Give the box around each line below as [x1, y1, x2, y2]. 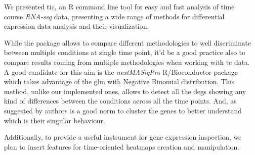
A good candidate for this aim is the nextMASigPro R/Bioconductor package [4, 66, 238, 77]
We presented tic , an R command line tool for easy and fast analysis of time [4, 1, 235, 11]
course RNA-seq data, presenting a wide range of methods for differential [4, 11, 225, 21]
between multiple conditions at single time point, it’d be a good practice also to [4, 47, 246, 57]
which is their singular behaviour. [4, 115, 105, 125]
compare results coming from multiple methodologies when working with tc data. [4, 56, 250, 67]
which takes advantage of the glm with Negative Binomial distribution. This [4, 76, 235, 87]
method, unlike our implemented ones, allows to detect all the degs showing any [4, 86, 246, 96]
